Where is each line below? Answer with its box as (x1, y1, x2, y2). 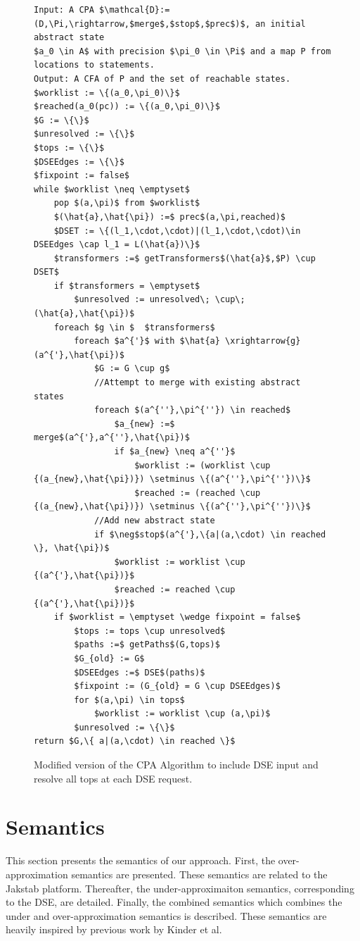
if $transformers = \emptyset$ (53, 280, 200, 291)
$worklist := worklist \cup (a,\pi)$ (94, 709, 271, 719)
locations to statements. (34, 60, 155, 70)
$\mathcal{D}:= (99, 5, 170, 15)
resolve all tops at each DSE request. (34, 771, 193, 785)
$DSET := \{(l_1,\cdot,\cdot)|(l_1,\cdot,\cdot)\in (53, 225, 301, 236)
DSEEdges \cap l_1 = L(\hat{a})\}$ (34, 239, 200, 250)
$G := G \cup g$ (94, 363, 170, 374)
